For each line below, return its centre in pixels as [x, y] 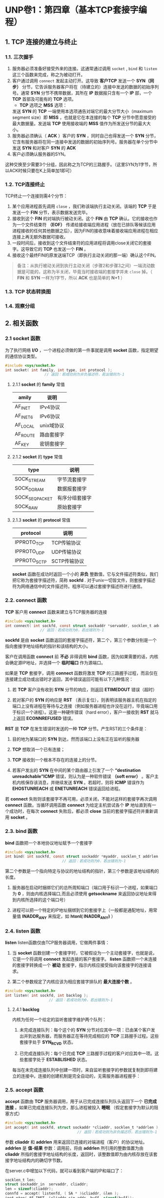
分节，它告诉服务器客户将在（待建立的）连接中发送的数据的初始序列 [90, 87]
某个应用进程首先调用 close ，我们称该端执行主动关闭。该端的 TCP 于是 [84, 206]
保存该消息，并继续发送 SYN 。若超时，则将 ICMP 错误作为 [85, 783]
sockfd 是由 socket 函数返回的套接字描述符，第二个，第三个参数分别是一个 [81, 640]
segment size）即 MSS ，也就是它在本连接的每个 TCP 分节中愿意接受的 [84, 117]
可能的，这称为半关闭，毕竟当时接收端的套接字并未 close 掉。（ [89, 272]
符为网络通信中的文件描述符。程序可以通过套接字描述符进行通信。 [78, 587]
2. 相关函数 [22, 323]
